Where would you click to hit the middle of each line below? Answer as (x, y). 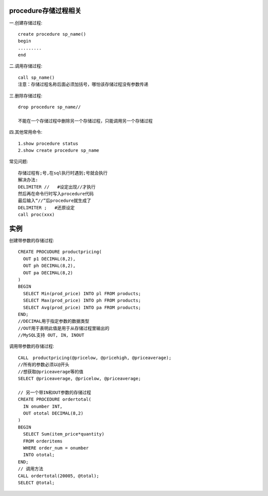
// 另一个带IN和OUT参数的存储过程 (55, 392)
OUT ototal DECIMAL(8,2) (53, 413)
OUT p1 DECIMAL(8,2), (49, 259)
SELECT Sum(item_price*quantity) (64, 434)
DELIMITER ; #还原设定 (46, 208)
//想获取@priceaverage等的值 (51, 372)
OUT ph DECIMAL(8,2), (49, 266)
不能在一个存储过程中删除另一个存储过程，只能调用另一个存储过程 (85, 121)
